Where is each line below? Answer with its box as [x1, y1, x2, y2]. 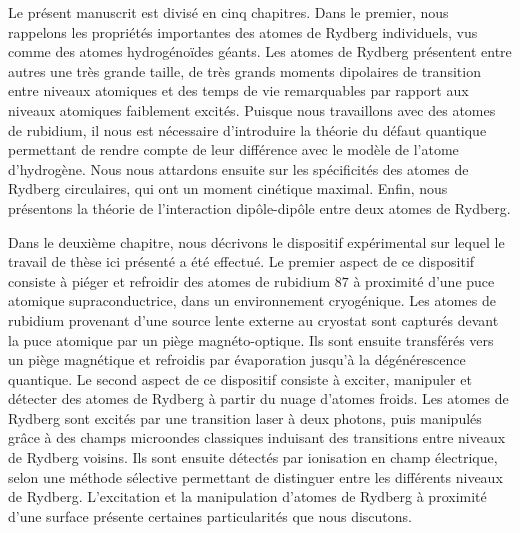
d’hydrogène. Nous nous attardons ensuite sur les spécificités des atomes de [8, 158, 469, 179]
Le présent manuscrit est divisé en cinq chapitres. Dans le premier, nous [8, 2, 449, 22]
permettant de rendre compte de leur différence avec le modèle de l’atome [8, 139, 459, 160]
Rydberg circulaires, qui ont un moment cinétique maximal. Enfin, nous [8, 178, 448, 199]
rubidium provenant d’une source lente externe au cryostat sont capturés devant [8, 309, 499, 330]
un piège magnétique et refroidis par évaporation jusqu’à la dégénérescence [8, 349, 466, 370]
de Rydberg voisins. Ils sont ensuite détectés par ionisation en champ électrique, [8, 447, 498, 468]
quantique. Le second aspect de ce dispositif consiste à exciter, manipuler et [8, 368, 472, 389]
